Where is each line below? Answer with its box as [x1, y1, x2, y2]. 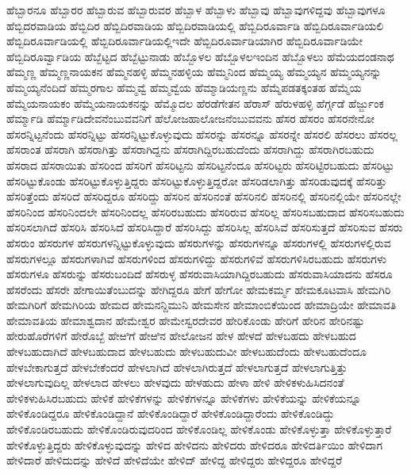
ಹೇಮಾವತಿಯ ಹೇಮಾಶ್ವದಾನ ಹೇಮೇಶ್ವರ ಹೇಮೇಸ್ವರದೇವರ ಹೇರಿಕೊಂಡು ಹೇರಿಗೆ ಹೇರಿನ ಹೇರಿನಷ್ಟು [6, 312, 365, 328]
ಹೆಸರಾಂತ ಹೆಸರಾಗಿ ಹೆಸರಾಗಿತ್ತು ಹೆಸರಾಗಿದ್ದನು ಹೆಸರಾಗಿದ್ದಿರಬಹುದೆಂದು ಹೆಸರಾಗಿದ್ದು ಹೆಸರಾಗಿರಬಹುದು [6, 141, 375, 158]
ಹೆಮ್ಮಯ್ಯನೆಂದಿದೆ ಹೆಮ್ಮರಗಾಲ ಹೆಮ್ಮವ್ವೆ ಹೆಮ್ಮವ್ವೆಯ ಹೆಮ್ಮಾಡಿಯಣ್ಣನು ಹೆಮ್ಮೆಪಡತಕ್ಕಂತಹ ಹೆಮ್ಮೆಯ [6, 78, 362, 95]
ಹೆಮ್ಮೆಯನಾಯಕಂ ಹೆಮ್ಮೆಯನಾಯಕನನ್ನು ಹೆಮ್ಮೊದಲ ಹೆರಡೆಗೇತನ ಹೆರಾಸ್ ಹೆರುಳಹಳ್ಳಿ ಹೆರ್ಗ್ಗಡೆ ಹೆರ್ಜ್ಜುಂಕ [6, 94, 384, 111]
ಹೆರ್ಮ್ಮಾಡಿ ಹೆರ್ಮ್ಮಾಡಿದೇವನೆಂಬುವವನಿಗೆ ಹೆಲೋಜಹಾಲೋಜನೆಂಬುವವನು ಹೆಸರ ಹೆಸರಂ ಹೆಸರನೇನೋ [6, 110, 375, 127]
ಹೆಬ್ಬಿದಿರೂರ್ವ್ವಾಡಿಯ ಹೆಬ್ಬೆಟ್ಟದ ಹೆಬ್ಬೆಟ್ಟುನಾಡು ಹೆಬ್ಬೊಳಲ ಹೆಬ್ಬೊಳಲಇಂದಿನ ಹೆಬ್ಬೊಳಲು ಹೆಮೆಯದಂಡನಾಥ [6, 48, 394, 64]
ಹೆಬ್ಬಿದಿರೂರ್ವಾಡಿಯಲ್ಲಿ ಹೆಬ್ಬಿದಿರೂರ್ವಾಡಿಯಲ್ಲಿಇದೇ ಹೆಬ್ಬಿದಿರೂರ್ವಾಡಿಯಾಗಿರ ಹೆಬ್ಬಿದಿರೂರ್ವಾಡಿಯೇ [6, 32, 363, 49]
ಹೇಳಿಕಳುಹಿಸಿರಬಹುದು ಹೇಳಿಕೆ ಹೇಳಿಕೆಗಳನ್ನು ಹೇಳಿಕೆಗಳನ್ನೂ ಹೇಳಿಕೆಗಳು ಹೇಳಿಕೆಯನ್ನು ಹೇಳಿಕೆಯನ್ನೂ [6, 389, 362, 406]
